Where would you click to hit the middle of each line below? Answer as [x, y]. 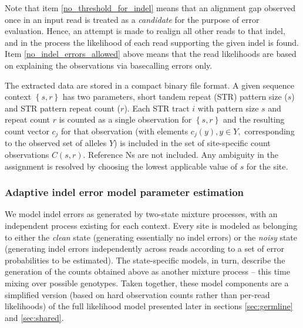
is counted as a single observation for [125, 119]
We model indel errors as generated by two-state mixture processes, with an [141, 214]
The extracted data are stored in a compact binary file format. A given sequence [150, 85]
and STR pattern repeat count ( [63, 108]
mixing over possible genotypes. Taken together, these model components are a [147, 283]
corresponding [270, 131]
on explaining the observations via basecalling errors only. [109, 65]
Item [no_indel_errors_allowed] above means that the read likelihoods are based [151, 54]
